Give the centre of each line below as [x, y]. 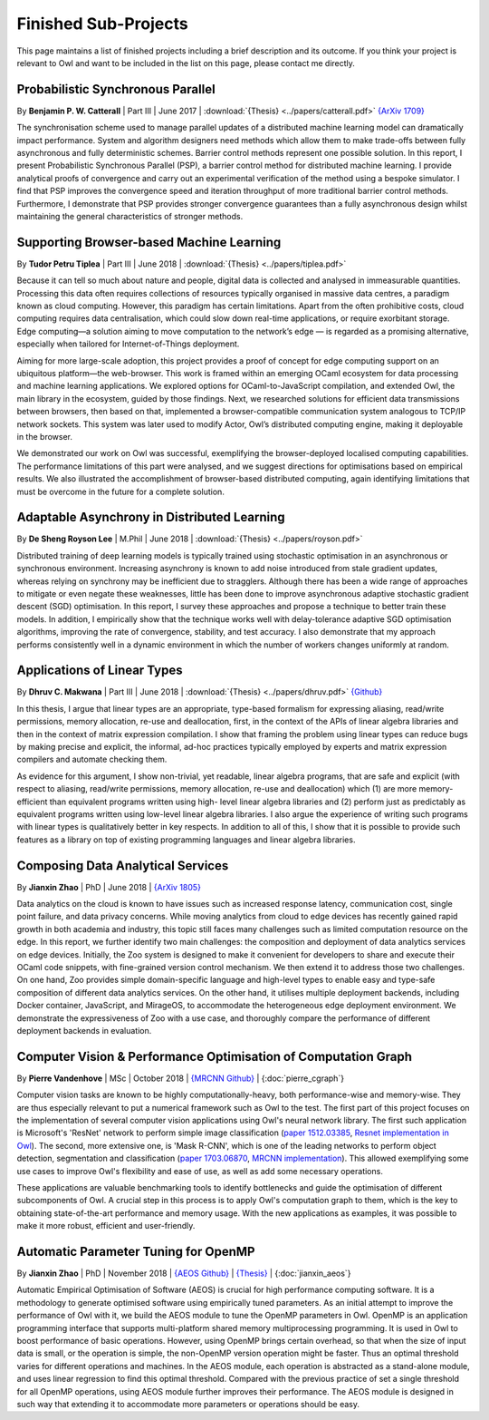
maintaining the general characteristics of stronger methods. [130, 216]
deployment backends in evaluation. [84, 1030]
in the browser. [44, 436]
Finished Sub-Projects [103, 24]
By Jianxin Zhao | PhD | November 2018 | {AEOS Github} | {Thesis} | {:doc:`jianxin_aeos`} [184, 1273]
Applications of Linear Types [100, 671]
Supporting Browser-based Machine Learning [149, 242]
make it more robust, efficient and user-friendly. [106, 1226]
